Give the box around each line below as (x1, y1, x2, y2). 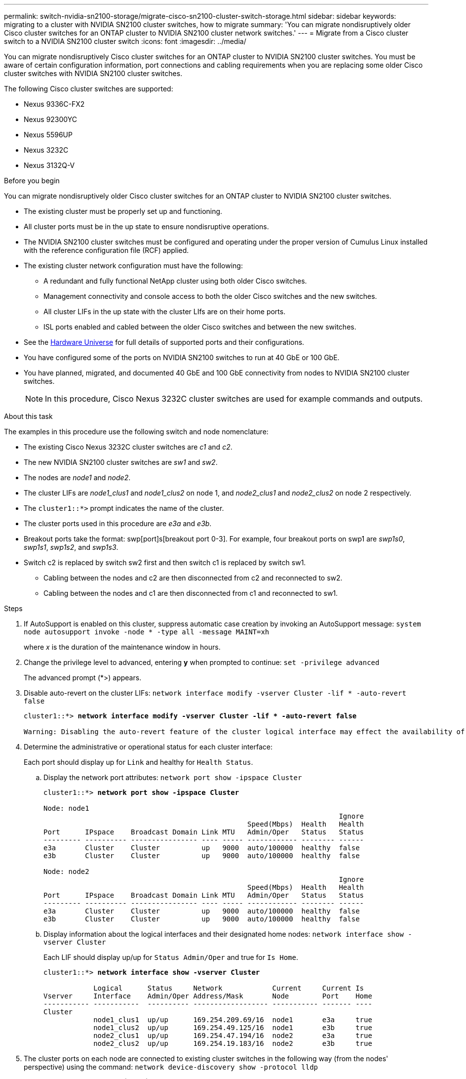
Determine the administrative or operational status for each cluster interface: (24, 743, 273, 751)
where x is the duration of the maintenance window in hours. (24, 643, 221, 651)
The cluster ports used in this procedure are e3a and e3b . (24, 519, 212, 528)
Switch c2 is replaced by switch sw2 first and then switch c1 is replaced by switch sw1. (24, 558, 306, 567)
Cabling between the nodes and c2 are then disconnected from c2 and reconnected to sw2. (43, 574, 343, 582)
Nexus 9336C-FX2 (24, 100, 85, 108)
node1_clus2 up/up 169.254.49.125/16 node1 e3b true (93, 1024, 372, 1032)
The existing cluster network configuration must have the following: (24, 261, 243, 270)
